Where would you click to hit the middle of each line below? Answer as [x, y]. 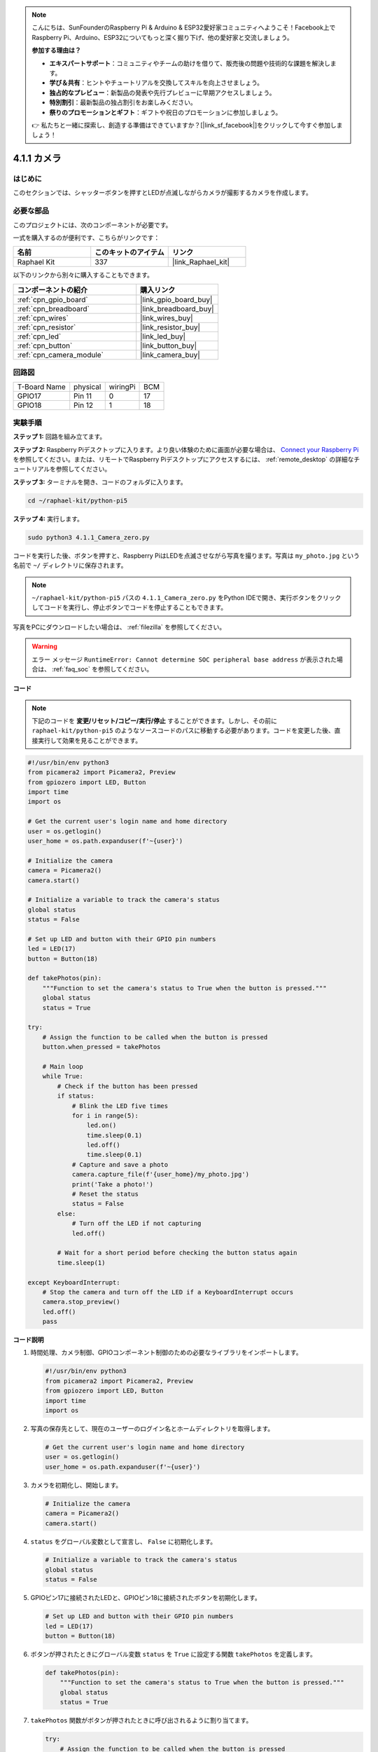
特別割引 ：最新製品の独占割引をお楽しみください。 [123, 102]
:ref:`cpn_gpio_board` [52, 299]
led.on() [101, 1125]
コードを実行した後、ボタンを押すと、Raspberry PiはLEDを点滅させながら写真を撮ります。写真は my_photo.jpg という [187, 555]
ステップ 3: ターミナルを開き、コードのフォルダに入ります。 [100, 482]
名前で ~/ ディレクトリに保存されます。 [70, 566]
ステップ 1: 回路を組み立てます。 [59, 437]
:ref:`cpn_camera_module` [61, 355]
